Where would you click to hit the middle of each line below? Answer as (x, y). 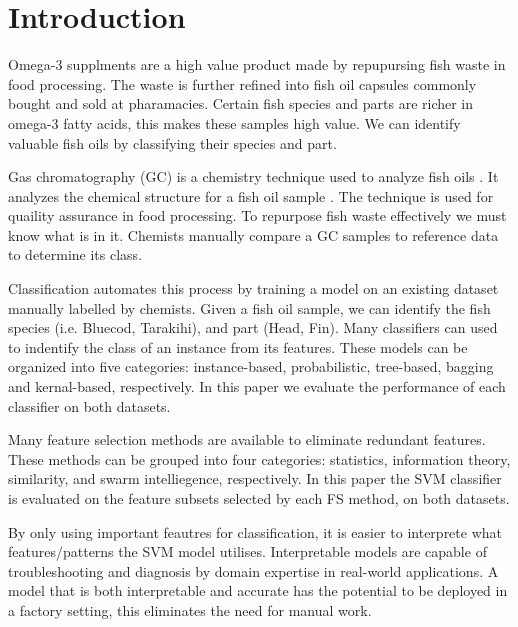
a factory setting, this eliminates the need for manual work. (190, 609)
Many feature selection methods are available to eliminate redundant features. (247, 439)
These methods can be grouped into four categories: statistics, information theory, (259, 458)
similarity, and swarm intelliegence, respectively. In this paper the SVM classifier (255, 478)
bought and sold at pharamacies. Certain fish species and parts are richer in (241, 103)
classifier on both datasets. (89, 405)
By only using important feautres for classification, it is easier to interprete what (255, 531)
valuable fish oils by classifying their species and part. (172, 142)
